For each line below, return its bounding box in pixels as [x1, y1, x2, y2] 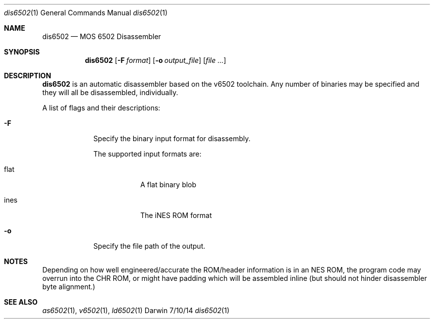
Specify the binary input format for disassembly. [93, 134, 251, 143]
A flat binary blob [140, 180, 197, 189]
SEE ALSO [4, 298, 38, 306]
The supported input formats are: [93, 150, 202, 158]
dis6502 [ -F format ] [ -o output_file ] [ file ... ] [85, 56, 226, 64]
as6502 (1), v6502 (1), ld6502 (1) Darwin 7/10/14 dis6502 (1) [42, 306, 230, 315]
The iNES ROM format [140, 211, 212, 219]
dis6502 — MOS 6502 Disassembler [42, 32, 161, 41]
